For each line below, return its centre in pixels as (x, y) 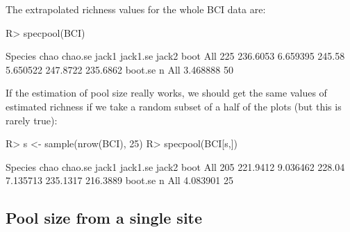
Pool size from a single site (104, 218)
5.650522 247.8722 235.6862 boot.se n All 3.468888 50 (119, 69)
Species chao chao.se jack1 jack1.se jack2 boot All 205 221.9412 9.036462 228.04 (175, 166)
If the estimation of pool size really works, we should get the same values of (166, 93)
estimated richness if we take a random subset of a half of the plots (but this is (174, 106)
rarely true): (32, 120)
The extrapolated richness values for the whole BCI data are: (136, 9)
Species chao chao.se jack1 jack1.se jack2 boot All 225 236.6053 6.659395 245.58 (175, 56)
